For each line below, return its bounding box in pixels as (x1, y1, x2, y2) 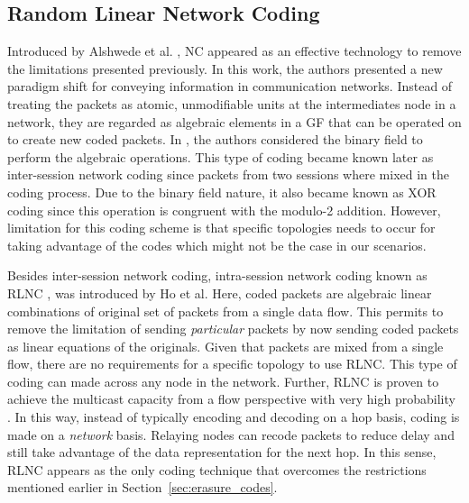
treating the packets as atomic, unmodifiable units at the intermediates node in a (7, 94, 456, 113)
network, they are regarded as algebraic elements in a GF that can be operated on (7, 112, 462, 131)
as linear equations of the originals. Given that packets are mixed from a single (7, 336, 444, 355)
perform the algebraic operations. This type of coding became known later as (7, 147, 434, 166)
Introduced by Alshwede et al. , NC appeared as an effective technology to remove (7, 41, 462, 60)
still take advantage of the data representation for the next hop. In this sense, (7, 443, 437, 462)
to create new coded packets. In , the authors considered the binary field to (7, 130, 423, 149)
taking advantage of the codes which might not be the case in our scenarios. (7, 235, 427, 254)
